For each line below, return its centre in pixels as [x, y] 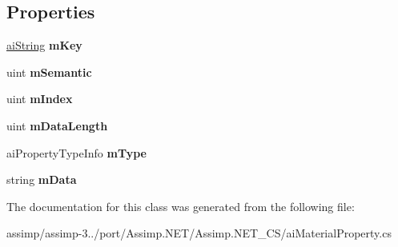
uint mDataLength [57, 125]
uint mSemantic [49, 72]
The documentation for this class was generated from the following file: [181, 206]
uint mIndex [40, 99]
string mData [42, 179]
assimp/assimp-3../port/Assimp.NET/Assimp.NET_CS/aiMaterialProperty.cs [199, 233]
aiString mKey [44, 45]
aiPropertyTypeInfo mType [76, 152]
